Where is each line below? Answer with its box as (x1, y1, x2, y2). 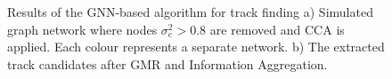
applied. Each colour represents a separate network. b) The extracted (7, 37, 385, 56)
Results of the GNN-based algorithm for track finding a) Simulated (7, 3, 373, 20)
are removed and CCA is (209, 20, 345, 38)
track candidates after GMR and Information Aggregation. (7, 54, 328, 73)
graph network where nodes (7, 20, 158, 38)
